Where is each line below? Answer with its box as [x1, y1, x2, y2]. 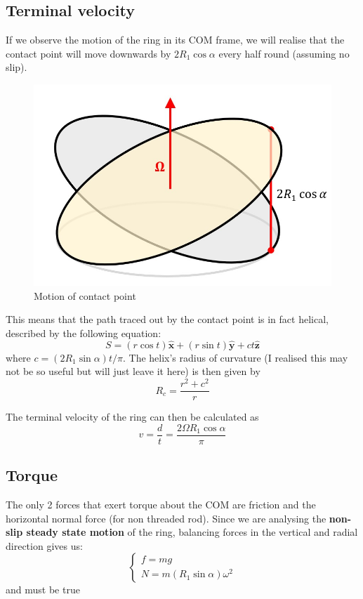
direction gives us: [6, 538, 83, 553]
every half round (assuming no [218, 46, 350, 60]
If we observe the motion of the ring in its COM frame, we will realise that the [6, 32, 345, 47]
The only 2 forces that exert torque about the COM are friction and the [6, 496, 316, 511]
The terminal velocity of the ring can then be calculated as [6, 409, 259, 424]
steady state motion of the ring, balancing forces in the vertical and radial [26, 525, 358, 539]
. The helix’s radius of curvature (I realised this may [122, 350, 348, 364]
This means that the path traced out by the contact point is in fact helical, [6, 312, 329, 327]
